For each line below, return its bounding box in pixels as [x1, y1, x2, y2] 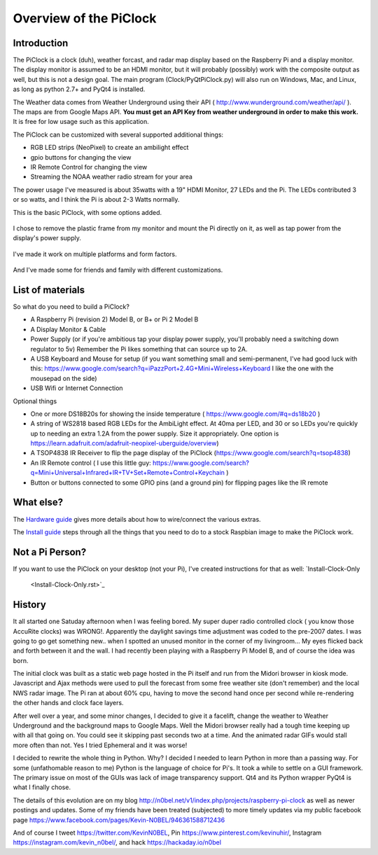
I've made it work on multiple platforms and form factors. [13, 249, 178, 258]
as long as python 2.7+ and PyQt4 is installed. [13, 85, 146, 94]
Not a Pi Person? [13, 546, 87, 558]
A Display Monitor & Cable [30, 325, 106, 333]
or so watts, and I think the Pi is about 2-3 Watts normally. [13, 195, 180, 204]
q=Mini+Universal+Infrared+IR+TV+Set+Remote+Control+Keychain [30, 468, 225, 477]
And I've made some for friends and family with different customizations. [13, 266, 223, 274]
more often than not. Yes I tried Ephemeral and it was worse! [13, 741, 188, 749]
